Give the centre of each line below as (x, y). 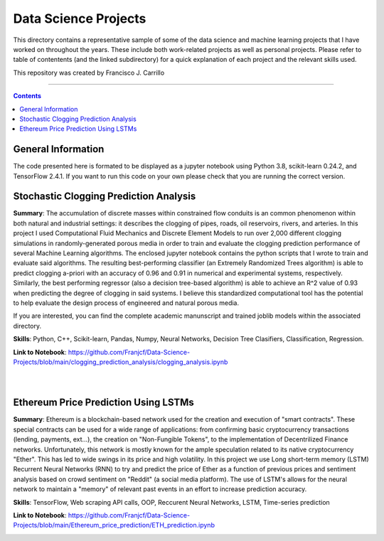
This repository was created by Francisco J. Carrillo (89, 73)
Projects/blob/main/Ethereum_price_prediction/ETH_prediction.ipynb (114, 525)
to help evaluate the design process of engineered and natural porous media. (126, 303)
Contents (27, 96)
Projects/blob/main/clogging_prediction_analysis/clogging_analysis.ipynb (121, 362)
